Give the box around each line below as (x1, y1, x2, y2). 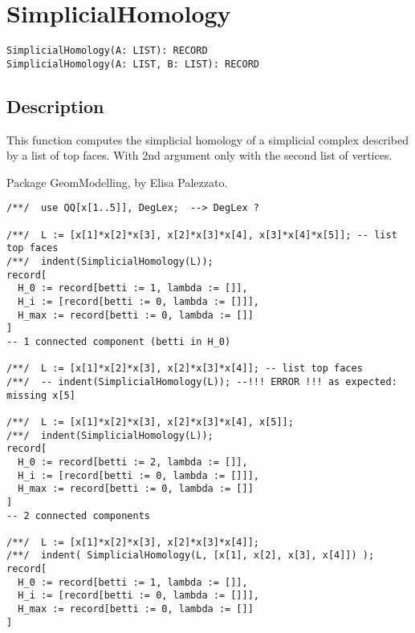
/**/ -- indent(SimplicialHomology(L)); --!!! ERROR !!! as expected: (6, 375, 397, 388)
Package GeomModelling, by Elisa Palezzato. (6, 173, 228, 190)
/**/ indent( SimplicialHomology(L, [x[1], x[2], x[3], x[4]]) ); (6, 550, 375, 562)
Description (6, 93, 104, 118)
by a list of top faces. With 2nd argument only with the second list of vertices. (6, 147, 393, 164)
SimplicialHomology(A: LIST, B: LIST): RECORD (6, 58, 259, 70)
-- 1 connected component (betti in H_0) (6, 335, 231, 347)
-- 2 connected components (6, 509, 150, 521)
